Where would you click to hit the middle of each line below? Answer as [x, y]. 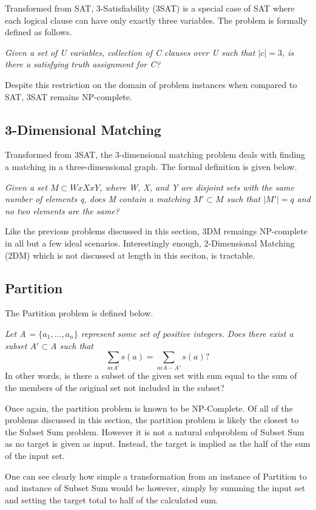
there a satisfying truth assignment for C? [83, 64]
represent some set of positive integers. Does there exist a [187, 333]
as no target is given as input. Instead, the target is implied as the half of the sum [158, 444]
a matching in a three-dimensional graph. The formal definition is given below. [151, 166]
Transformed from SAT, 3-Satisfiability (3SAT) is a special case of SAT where [150, 8]
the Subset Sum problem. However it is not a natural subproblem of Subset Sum [155, 431]
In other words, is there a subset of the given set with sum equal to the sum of [151, 376]
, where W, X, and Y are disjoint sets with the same [197, 187]
